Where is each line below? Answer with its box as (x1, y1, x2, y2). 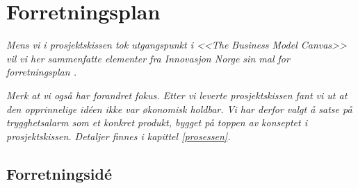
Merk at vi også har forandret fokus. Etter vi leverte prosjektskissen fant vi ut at (6, 87, 348, 102)
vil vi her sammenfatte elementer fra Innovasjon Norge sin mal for (6, 51, 290, 65)
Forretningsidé (6, 162, 112, 184)
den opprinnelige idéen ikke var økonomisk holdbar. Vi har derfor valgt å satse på (6, 101, 352, 116)
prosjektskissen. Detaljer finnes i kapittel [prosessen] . (6, 128, 231, 143)
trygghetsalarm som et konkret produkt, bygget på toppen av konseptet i (6, 115, 307, 130)
